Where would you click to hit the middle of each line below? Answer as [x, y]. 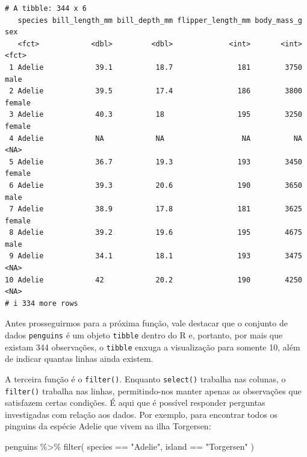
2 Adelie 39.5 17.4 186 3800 [156, 91]
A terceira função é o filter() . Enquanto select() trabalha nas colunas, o [145, 378]
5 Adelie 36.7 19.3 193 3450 [156, 162]
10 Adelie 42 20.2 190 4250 [153, 280]
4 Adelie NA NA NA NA [156, 138]
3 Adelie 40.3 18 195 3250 [156, 115]
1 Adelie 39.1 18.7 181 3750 [156, 67]
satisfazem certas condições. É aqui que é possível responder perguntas [135, 403]
